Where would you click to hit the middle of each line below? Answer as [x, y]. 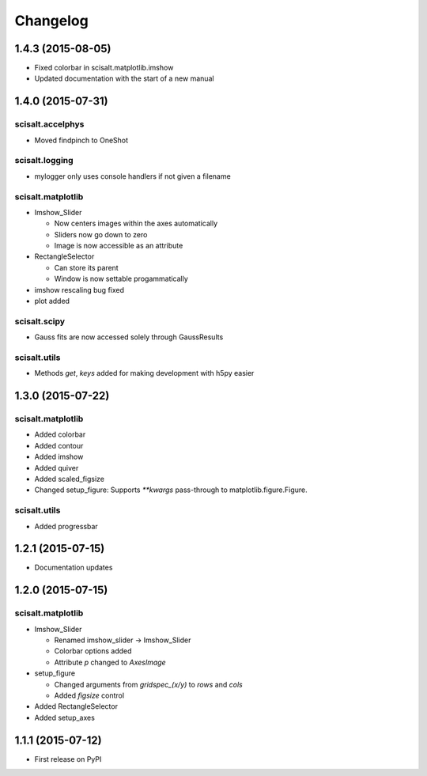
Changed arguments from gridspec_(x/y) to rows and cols [148, 684]
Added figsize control [89, 695]
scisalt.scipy [40, 321]
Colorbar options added [93, 651]
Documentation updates [74, 568]
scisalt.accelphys [49, 124]
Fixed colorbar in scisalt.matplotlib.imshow [104, 68]
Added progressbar [66, 526]
